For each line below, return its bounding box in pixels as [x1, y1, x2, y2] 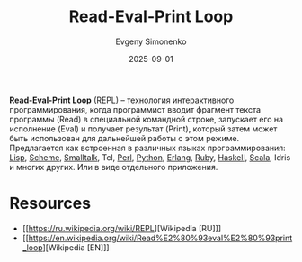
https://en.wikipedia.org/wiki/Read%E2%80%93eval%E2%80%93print [28, 232, 293, 243]
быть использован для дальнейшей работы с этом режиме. [9, 132, 240, 143]
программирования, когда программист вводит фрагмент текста [9, 104, 262, 114]
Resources [9, 194, 92, 213]
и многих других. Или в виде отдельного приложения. [9, 161, 218, 172]
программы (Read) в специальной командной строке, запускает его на [9, 113, 284, 124]
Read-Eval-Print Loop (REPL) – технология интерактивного [9, 95, 235, 105]
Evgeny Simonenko [115, 36, 187, 47]
